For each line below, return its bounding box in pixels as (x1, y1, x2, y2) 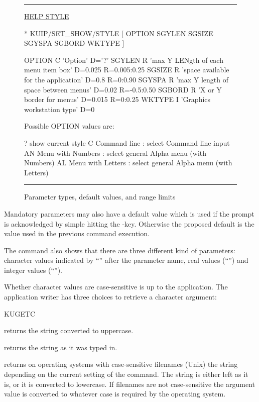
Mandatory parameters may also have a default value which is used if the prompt (4, 208, 254, 219)
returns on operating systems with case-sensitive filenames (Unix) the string (4, 359, 238, 369)
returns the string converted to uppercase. (4, 325, 134, 336)
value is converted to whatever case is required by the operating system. (4, 388, 226, 399)
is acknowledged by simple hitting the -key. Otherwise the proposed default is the (4, 218, 254, 229)
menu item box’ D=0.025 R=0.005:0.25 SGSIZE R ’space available (24, 64, 229, 75)
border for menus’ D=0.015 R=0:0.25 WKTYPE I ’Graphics (24, 94, 211, 105)
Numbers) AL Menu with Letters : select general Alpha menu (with (24, 157, 232, 168)
